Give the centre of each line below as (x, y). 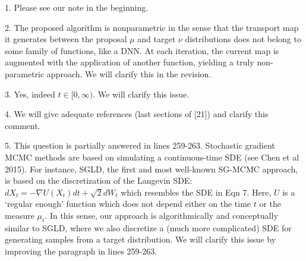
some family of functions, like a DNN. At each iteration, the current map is (142, 50)
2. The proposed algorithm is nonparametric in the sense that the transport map (152, 27)
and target (157, 39)
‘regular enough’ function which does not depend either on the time (128, 204)
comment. (23, 125)
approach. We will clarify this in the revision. (129, 73)
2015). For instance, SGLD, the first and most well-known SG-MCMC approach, (152, 169)
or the (270, 204)
